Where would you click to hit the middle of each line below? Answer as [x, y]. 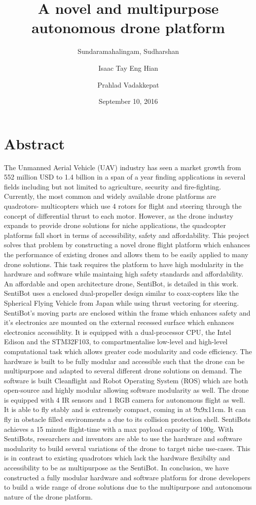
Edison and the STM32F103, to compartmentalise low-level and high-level [116, 342]
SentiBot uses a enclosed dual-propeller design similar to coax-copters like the [121, 293]
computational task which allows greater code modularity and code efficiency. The [128, 351]
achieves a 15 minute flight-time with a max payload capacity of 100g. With [119, 429]
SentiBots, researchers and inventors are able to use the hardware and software [123, 438]
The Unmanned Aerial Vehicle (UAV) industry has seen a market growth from [123, 167]
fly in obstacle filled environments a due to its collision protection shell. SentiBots [128, 419]
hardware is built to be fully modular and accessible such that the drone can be [124, 361]
